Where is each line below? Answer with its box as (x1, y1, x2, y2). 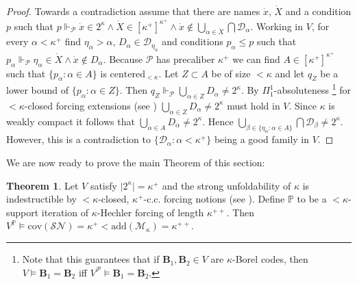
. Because (103, 51, 143, 66)
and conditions (162, 34, 223, 49)
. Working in (250, 18, 304, 33)
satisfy (90, 178, 117, 192)
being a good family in (214, 132, 310, 146)
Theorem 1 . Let (6, 178, 79, 192)
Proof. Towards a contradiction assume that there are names (6, 4, 260, 18)
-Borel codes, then (232, 252, 308, 266)
